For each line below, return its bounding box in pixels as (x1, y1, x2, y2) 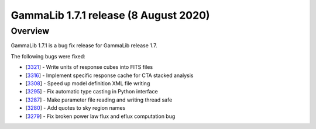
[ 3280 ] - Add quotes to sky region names (25, 104, 126, 111)
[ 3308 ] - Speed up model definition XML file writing (25, 79, 150, 87)
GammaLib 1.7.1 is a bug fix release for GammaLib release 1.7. (11, 42, 157, 49)
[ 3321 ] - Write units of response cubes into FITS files (25, 64, 153, 71)
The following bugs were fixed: (11, 53, 86, 60)
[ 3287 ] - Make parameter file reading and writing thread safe (25, 96, 173, 103)
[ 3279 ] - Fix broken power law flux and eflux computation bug (25, 113, 176, 120)
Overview (11, 26, 50, 36)
